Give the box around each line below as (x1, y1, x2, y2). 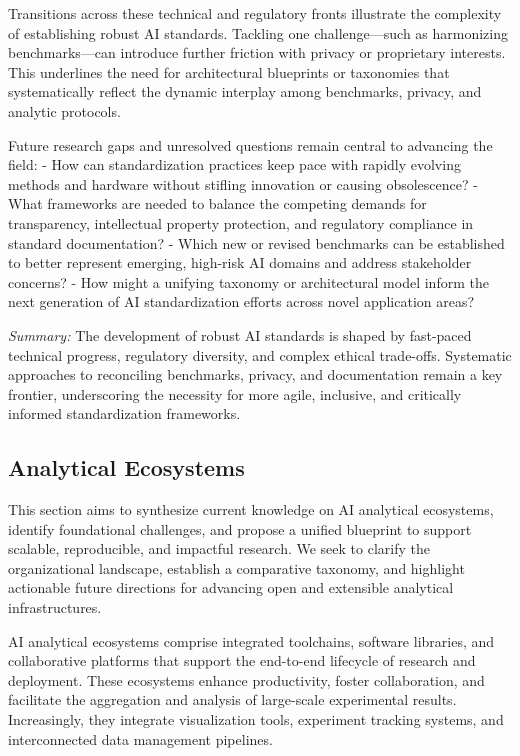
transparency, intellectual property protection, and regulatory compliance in (8, 212, 474, 233)
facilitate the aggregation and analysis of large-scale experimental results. (8, 689, 457, 710)
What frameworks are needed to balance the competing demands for (8, 193, 427, 214)
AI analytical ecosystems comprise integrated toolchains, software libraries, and (8, 630, 495, 651)
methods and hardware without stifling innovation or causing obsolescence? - (8, 173, 478, 194)
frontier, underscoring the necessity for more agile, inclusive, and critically (8, 383, 462, 404)
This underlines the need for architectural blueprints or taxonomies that (8, 61, 450, 82)
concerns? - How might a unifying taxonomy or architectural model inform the (8, 271, 489, 292)
